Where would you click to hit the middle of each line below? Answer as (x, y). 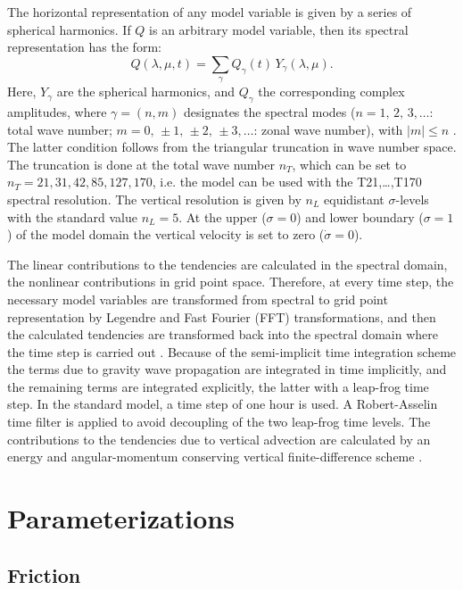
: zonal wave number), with (328, 129)
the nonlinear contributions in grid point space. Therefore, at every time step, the (231, 282)
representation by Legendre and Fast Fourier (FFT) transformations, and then (222, 316)
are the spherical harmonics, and (146, 91)
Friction (44, 574)
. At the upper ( (223, 216)
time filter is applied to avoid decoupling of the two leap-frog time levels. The (219, 422)
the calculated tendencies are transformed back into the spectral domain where (223, 334)
